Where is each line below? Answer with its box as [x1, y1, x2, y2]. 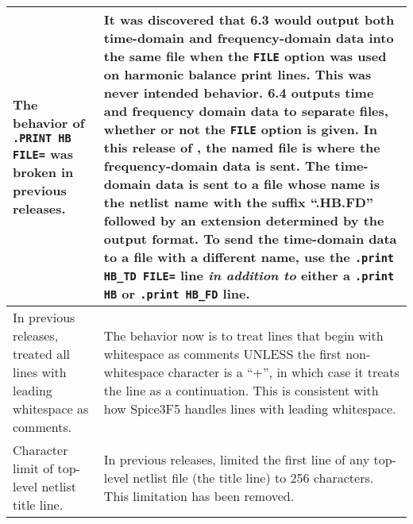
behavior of [13, 114, 85, 132]
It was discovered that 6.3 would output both [103, 10, 395, 29]
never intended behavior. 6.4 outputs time [103, 83, 374, 102]
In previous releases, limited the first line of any [103, 449, 370, 468]
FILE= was [13, 144, 74, 163]
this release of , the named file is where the [103, 138, 380, 156]
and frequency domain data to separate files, [103, 102, 388, 120]
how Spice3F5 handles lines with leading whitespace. [103, 399, 396, 418]
